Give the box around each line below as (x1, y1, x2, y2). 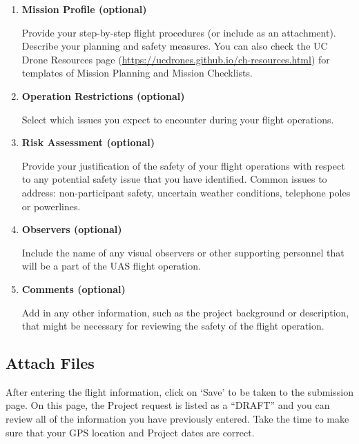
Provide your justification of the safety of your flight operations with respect (21, 158, 345, 172)
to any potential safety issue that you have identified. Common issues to (21, 172, 327, 186)
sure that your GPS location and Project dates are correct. (6, 425, 255, 439)
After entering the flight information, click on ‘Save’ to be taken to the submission (6, 384, 353, 398)
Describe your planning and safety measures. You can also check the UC (21, 39, 328, 53)
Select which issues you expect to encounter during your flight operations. (21, 112, 334, 126)
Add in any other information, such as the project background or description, (21, 305, 349, 319)
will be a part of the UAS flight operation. (21, 259, 201, 273)
